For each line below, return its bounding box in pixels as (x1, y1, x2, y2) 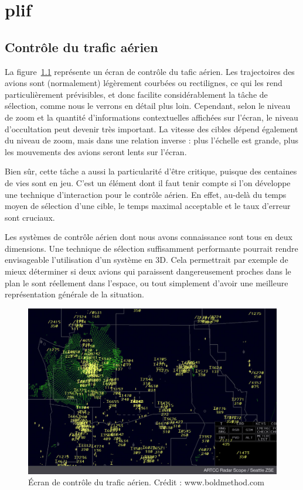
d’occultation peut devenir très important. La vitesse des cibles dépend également (5, 122, 298, 135)
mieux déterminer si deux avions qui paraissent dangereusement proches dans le (5, 265, 291, 277)
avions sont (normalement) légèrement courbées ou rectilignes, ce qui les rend (5, 77, 282, 89)
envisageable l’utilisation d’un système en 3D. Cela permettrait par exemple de (5, 253, 288, 266)
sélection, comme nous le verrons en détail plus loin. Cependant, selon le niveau (5, 100, 291, 112)
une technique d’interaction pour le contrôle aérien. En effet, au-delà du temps (5, 188, 287, 200)
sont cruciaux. (5, 211, 55, 223)
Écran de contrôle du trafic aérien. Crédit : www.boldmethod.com (28, 476, 264, 488)
